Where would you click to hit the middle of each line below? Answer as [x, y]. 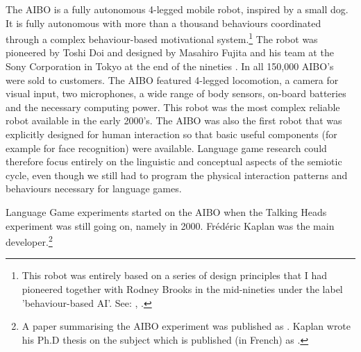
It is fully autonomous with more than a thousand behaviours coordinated [163, 23]
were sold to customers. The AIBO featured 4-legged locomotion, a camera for [172, 79]
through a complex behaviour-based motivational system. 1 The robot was [162, 38]
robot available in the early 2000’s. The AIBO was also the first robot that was [174, 120]
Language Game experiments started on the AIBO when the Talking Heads [166, 211]
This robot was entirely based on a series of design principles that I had [175, 275]
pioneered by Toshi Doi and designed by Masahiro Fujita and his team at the [170, 52]
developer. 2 [29, 241]
